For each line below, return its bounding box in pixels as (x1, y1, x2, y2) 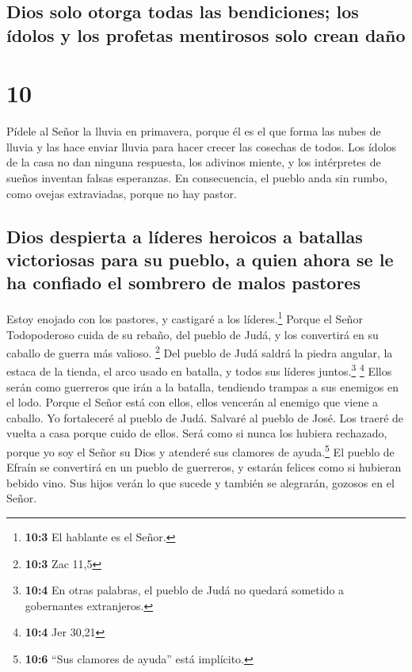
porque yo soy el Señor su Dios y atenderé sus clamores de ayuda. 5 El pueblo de (6, 441, 395, 460)
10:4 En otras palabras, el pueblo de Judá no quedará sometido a (25, 582, 345, 598)
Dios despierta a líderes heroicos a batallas (6, 223, 363, 248)
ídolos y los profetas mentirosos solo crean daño (6, 22, 406, 47)
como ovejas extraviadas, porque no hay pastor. (6, 185, 237, 201)
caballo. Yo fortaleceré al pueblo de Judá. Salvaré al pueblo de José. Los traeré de (6, 409, 404, 426)
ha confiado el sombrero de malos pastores (6, 270, 360, 295)
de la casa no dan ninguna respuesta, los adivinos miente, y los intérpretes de (6, 154, 381, 170)
